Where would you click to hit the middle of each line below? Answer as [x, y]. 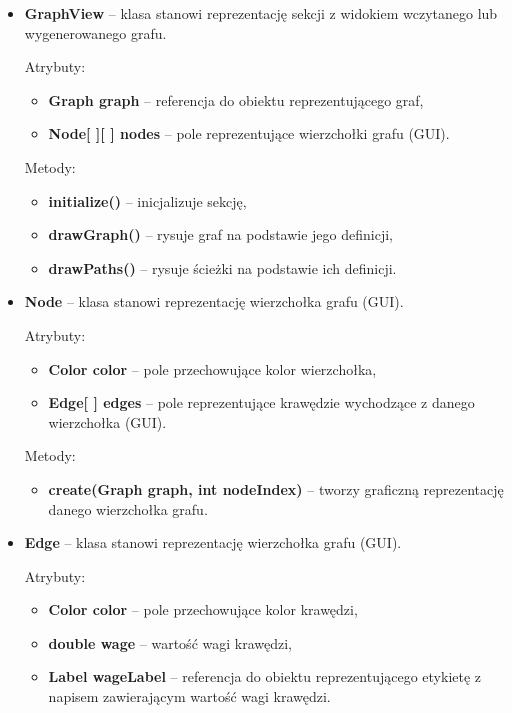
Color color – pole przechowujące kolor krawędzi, [203, 609]
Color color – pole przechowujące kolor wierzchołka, [212, 368]
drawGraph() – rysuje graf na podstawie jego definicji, [220, 234]
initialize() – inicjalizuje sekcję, [147, 200]
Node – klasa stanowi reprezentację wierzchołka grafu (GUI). [214, 301]
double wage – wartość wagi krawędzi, [170, 642]
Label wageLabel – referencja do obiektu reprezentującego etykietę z [265, 676]
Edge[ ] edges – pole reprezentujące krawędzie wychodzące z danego [261, 402]
